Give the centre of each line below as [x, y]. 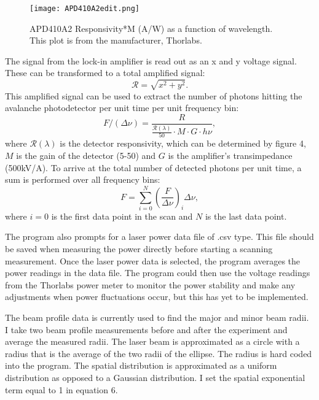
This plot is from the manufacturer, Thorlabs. [116, 40]
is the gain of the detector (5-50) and [86, 155]
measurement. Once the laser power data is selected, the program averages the [153, 260]
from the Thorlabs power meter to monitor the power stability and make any [150, 284]
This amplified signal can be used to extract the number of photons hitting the [154, 95]
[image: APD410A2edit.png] [85, 9]
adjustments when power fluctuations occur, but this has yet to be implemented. [157, 297]
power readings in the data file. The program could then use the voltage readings [158, 273]
